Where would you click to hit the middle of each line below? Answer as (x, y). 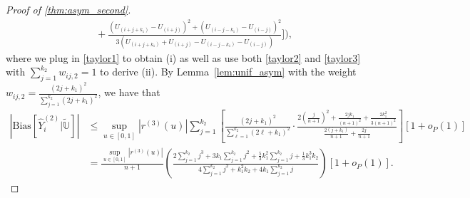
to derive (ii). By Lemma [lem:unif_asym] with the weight (228, 72)
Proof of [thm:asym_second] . (68, 9)
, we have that (129, 92)
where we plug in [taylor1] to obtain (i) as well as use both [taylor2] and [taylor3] (183, 57)
